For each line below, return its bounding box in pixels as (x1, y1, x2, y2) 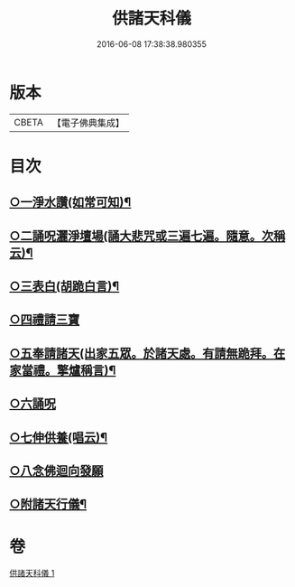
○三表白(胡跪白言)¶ (9, 279, 120, 294)
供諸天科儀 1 (9, 568, 55, 579)
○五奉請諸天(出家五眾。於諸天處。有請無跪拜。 (9, 345, 274, 361)
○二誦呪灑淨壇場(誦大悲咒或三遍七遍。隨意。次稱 (9, 228, 286, 244)
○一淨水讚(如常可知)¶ (9, 195, 132, 210)
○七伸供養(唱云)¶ (9, 430, 108, 445)
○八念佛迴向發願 (9, 463, 104, 479)
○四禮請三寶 (9, 312, 80, 328)
